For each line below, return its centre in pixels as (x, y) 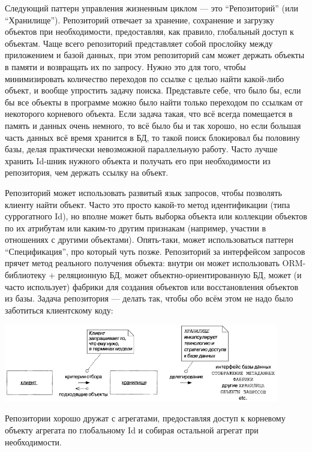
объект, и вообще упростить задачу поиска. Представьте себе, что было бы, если (153, 90)
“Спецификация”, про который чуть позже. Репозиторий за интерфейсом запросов (155, 251)
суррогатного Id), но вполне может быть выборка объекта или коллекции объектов (156, 216)
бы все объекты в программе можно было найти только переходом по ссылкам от (154, 102)
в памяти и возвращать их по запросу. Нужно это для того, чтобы (125, 66)
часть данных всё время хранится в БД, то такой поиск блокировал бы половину (152, 137)
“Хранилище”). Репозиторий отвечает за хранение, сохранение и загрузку (139, 19)
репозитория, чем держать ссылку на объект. (87, 172)
